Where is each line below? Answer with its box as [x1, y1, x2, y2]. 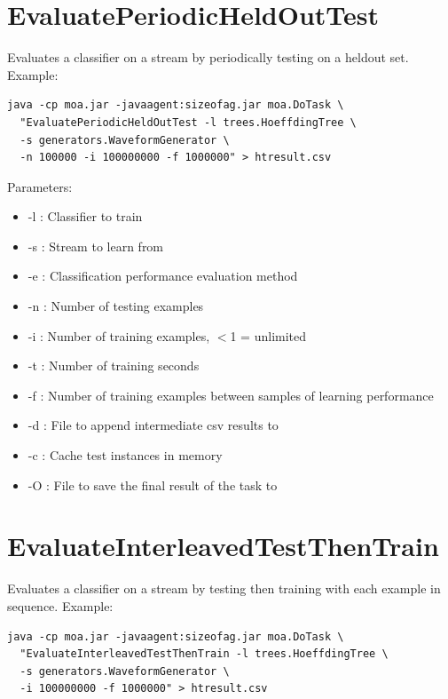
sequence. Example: [7, 596, 114, 615]
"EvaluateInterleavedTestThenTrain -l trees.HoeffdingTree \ [20, 647, 389, 661]
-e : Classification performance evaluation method [28, 266, 298, 285]
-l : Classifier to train [28, 207, 143, 226]
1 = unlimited [230, 326, 307, 345]
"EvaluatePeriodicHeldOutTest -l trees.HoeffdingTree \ [20, 115, 357, 129]
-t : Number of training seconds [28, 356, 200, 375]
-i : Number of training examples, [28, 326, 210, 345]
